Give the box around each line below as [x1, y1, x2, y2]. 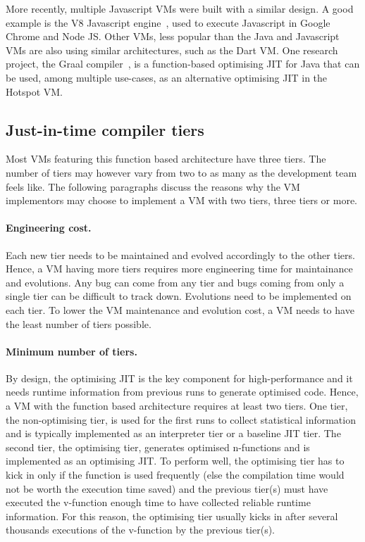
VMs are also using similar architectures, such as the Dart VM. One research [6, 42, 338, 57]
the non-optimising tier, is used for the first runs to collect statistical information [6, 412, 356, 427]
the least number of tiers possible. [6, 316, 151, 331]
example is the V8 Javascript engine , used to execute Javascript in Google [6, 15, 330, 30]
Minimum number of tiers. [6, 344, 137, 358]
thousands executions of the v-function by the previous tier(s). [6, 522, 275, 537]
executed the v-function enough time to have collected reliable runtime [6, 495, 311, 510]
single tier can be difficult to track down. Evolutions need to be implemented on [6, 289, 352, 303]
